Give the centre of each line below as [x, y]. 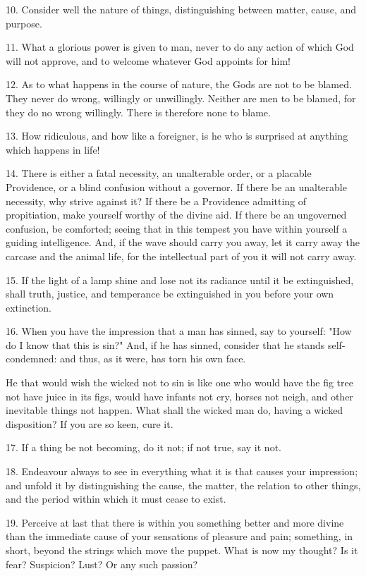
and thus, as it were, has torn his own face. [153, 359]
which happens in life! [53, 149]
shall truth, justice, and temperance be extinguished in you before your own [170, 294]
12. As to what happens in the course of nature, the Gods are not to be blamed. [179, 84]
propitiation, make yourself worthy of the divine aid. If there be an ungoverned [176, 215]
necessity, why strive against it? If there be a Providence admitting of [156, 201]
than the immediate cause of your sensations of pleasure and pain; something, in [179, 536]
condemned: [31, 359]
